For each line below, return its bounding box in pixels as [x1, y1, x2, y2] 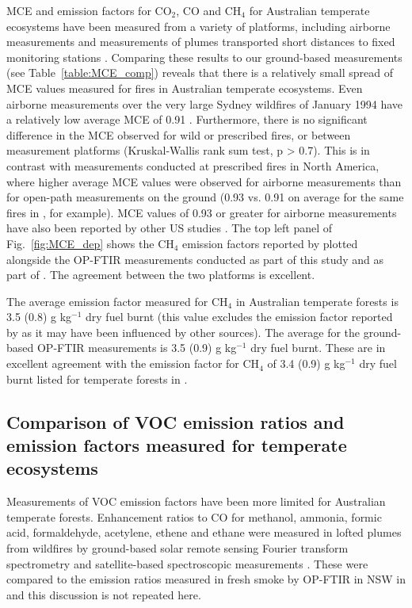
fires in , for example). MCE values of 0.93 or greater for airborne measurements [6, 204, 397, 220]
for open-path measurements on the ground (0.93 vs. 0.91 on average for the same [6, 189, 404, 205]
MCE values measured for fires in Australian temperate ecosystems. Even [6, 79, 363, 96]
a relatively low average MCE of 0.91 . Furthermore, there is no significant [6, 111, 368, 128]
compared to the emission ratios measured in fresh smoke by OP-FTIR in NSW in [6, 571, 406, 587]
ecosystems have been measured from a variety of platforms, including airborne [6, 17, 391, 34]
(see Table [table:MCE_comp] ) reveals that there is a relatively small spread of [6, 64, 393, 81]
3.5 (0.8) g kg [6, 308, 72, 325]
